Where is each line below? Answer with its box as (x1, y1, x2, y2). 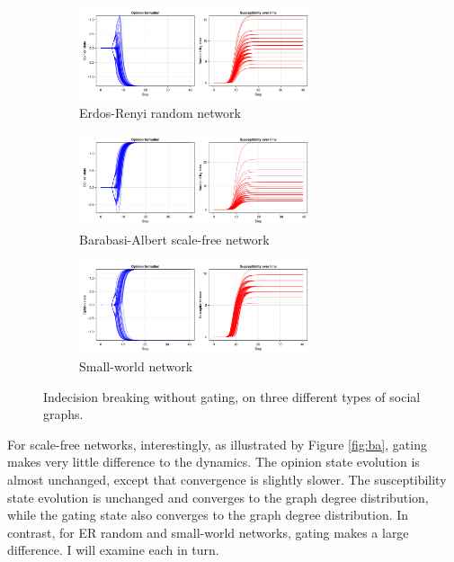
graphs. (43, 405, 84, 424)
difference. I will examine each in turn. (7, 540, 219, 559)
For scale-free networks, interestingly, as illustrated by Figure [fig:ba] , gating (7, 434, 427, 453)
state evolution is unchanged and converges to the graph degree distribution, (7, 487, 429, 506)
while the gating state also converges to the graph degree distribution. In (7, 505, 409, 524)
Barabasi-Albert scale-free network (79, 229, 270, 248)
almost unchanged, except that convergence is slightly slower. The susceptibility (7, 470, 447, 489)
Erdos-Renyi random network (79, 103, 241, 121)
